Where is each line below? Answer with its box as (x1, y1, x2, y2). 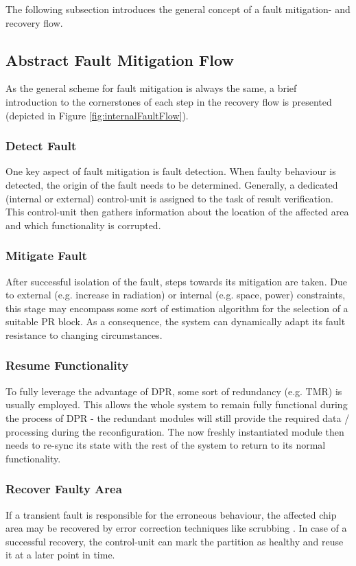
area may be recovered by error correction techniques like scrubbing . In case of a (5, 521, 347, 535)
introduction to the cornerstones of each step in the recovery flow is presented (5, 94, 332, 108)
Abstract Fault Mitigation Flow (5, 49, 234, 70)
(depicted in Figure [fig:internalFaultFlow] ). (5, 108, 189, 122)
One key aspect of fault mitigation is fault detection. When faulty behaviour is (5, 164, 336, 178)
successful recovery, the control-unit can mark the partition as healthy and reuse (5, 534, 344, 548)
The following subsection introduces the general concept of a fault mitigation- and (5, 2, 351, 16)
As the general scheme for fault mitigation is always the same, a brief (5, 81, 297, 95)
